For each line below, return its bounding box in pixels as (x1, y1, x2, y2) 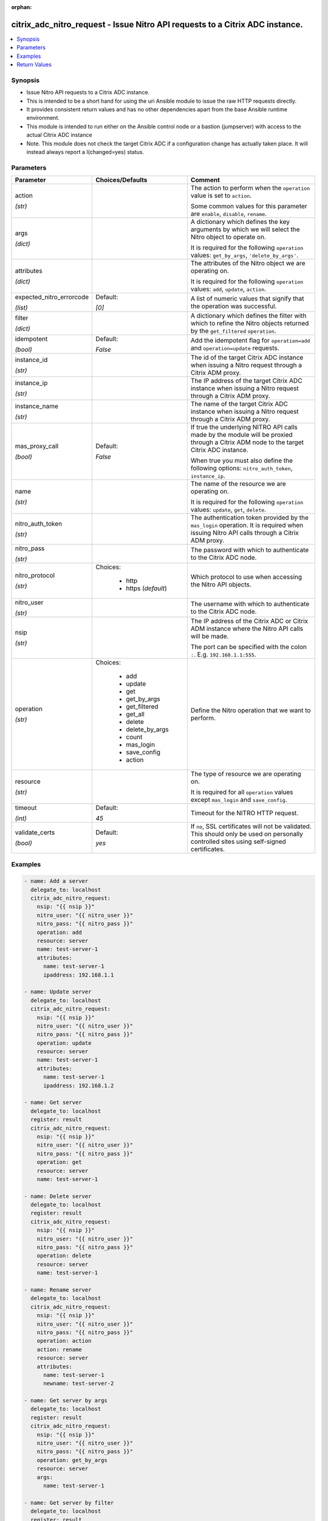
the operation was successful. (190, 302, 277, 310)
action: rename (36, 1346, 82, 1353)
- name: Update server (24, 989, 92, 995)
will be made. (190, 632, 229, 641)
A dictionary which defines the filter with (190, 312, 307, 320)
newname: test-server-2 (43, 1380, 114, 1387)
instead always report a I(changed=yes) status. (26, 148, 145, 155)
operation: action (36, 1337, 92, 1345)
